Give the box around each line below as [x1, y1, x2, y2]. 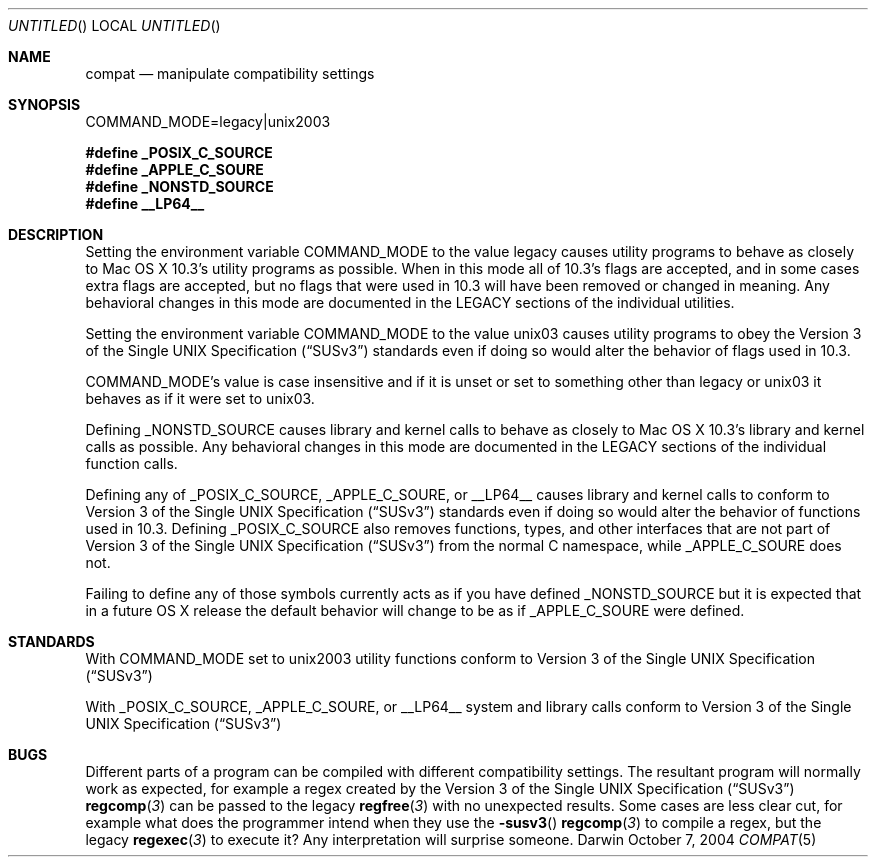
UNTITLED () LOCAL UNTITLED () [8, 17, 221, 34]
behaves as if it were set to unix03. [85, 390, 315, 407]
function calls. [85, 455, 178, 472]
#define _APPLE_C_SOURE [85, 161, 264, 178]
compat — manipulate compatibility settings [85, 65, 375, 82]
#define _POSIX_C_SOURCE [85, 144, 273, 161]
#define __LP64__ [85, 195, 205, 212]
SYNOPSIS [8, 96, 81, 113]
